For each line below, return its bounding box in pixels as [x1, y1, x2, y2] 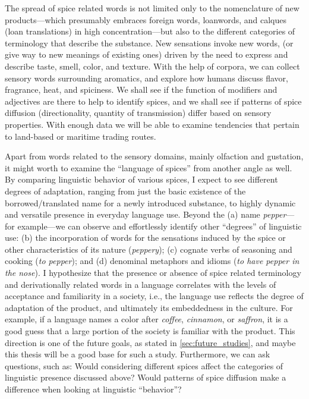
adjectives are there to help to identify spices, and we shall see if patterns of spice [5, 95, 302, 107]
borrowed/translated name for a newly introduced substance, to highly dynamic [5, 196, 296, 209]
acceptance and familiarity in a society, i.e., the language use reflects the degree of [5, 290, 304, 302]
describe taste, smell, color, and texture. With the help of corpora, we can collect [5, 59, 300, 72]
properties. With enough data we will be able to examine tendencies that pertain [5, 118, 299, 130]
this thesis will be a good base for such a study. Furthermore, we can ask [5, 348, 270, 360]
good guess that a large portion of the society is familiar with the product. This [5, 325, 295, 337]
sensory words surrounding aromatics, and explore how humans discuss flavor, [5, 71, 288, 84]
